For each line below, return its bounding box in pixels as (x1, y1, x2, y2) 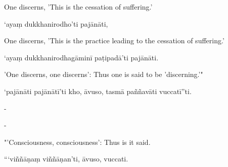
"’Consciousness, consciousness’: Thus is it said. (4, 136, 151, 147)
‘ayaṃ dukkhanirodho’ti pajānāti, (4, 18, 108, 29)
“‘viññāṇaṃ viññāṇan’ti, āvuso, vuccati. (4, 153, 128, 164)
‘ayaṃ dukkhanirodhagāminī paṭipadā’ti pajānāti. (4, 52, 159, 62)
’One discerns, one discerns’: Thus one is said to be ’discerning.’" (4, 69, 203, 79)
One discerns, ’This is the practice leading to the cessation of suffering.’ (4, 35, 224, 46)
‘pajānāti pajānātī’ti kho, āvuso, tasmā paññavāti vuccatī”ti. (4, 86, 192, 96)
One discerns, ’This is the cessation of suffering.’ (4, 2, 153, 12)
